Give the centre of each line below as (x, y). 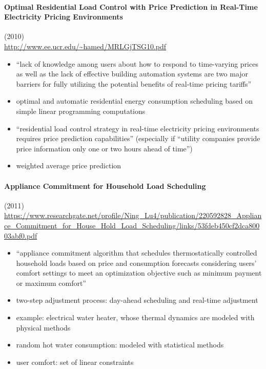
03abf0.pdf (21, 235)
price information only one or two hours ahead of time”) (104, 148)
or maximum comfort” (51, 283)
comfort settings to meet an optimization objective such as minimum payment (139, 273)
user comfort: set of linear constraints (75, 362)
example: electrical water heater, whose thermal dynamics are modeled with (135, 317)
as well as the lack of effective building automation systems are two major (132, 74)
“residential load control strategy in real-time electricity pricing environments (138, 128)
